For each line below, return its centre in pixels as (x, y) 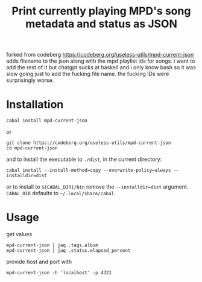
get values (19, 234)
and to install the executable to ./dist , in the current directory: (84, 159)
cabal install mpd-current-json (47, 121)
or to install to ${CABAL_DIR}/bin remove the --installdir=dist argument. (97, 187)
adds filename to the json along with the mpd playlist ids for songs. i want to (101, 61)
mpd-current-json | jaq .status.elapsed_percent (68, 251)
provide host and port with (39, 262)
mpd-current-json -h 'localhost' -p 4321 (59, 273)
